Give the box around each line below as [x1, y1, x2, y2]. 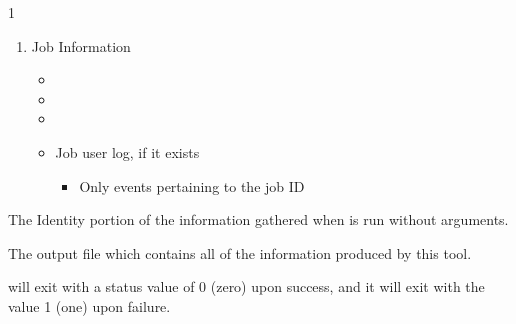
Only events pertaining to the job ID [79, 175, 305, 196]
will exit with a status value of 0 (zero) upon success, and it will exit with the [8, 276, 485, 297]
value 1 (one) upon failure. [8, 295, 171, 316]
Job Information [31, 35, 131, 56]
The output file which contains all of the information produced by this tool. [8, 242, 472, 263]
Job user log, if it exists [55, 141, 200, 162]
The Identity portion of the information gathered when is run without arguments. [8, 209, 509, 230]
